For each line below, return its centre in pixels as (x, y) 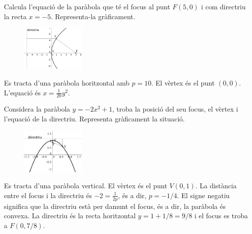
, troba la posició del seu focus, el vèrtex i (175, 109)
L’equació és (22, 92)
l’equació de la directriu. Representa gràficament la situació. (94, 119)
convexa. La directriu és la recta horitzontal (70, 216)
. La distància (216, 186)
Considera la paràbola (37, 109)
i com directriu (223, 6)
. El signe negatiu (203, 195)
